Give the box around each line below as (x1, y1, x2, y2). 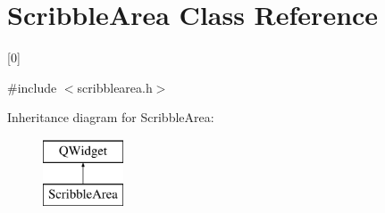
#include (7, 78, 57, 96)
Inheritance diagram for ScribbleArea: (7, 108, 214, 127)
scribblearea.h (77, 78, 153, 96)
